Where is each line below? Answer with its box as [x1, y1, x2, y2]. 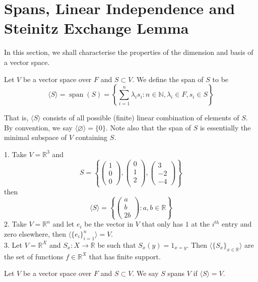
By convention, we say [4, 122, 73, 132]
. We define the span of [132, 74, 204, 84]
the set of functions [4, 251, 63, 261]
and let [52, 219, 75, 229]
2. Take [4, 219, 27, 229]
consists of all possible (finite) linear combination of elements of [43, 112, 239, 123]
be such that [97, 239, 136, 250]
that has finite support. [89, 251, 161, 261]
